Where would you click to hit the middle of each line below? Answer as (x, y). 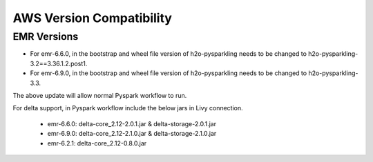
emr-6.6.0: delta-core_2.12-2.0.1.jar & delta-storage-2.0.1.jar (132, 123)
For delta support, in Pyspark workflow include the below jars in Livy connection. (128, 108)
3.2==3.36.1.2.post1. (59, 63)
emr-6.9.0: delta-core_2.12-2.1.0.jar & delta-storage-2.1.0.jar (132, 134)
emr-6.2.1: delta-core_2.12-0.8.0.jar (97, 143)
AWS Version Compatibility (93, 18)
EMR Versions (46, 37)
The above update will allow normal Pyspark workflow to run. (100, 95)
